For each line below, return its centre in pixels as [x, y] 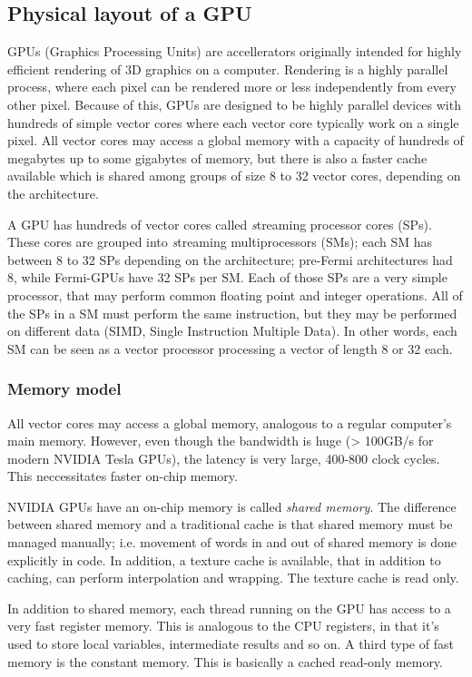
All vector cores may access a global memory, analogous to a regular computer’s [230, 422]
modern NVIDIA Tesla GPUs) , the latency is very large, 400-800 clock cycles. [224, 458]
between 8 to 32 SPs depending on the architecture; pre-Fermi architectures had [230, 259]
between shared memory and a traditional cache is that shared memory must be [230, 524]
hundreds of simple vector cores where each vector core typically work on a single [233, 122]
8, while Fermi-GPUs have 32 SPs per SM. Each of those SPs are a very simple [227, 277]
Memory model [64, 389]
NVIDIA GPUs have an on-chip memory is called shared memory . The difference [232, 506]
